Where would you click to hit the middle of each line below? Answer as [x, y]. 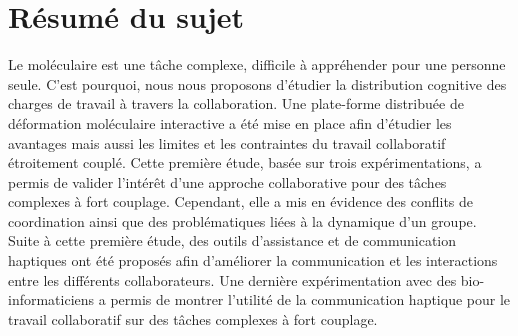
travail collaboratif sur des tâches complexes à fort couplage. [193, 318]
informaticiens [51, 299]
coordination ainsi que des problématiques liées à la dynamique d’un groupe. [242, 220]
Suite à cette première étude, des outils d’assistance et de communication [232, 240]
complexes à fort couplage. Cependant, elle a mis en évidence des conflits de [241, 201]
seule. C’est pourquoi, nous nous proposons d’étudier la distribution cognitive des [257, 83]
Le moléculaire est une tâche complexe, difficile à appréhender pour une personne [257, 64]
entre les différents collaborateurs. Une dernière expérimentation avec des [232, 279]
